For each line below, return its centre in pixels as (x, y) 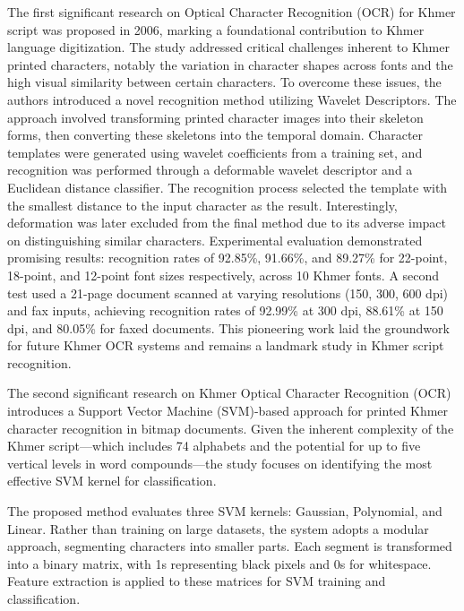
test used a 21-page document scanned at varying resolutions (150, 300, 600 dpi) (228, 293)
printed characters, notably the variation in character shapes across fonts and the (230, 64)
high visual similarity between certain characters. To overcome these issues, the (224, 82)
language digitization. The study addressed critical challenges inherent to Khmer (228, 47)
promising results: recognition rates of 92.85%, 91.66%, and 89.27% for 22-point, (228, 258)
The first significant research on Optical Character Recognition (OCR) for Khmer (232, 12)
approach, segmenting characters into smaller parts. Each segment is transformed (230, 546)
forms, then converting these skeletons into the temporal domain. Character (215, 135)
